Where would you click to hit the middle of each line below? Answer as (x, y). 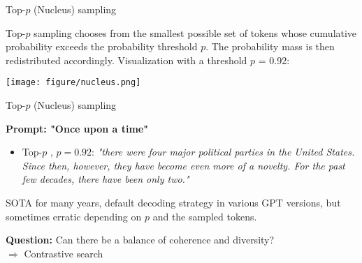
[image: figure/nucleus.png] (73, 83)
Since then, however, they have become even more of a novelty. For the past (183, 165)
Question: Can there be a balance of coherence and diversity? (140, 240)
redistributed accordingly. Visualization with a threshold (126, 60)
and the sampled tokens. (205, 216)
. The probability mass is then (270, 46)
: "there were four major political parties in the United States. (223, 152)
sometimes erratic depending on (74, 216)
